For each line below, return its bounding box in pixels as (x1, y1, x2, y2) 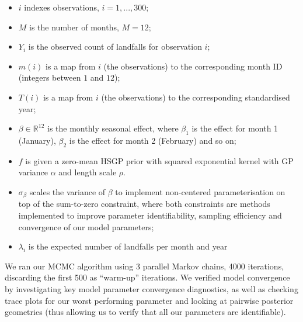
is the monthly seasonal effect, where (47, 122, 179, 134)
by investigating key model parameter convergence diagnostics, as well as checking (5, 282, 298, 295)
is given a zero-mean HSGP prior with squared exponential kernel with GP (25, 154, 294, 167)
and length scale (58, 166, 117, 178)
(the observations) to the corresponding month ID (103, 60, 283, 72)
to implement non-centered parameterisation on (115, 185, 285, 198)
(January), (18, 134, 56, 146)
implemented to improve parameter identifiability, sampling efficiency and (18, 209, 282, 221)
